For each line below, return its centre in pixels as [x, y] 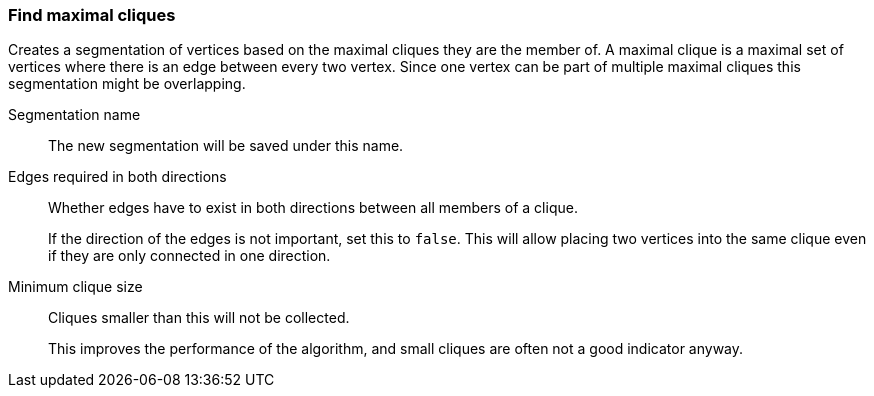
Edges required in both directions [117, 177]
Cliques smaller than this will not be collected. [199, 318]
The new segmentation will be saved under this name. [226, 146]
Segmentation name [74, 115]
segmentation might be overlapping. [127, 84]
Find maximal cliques [92, 15]
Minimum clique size [75, 287]
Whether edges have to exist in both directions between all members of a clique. [313, 208]
